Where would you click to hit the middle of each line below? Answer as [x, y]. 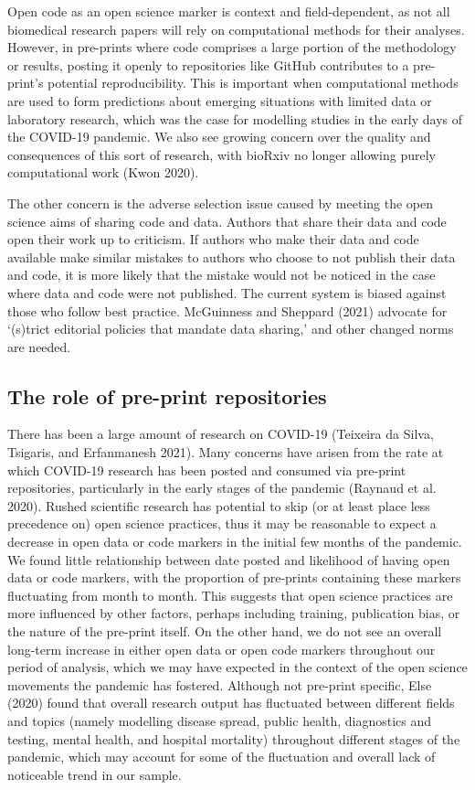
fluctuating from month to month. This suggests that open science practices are [230, 595]
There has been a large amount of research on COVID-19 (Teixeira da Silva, [221, 434]
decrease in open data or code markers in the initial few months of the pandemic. [235, 542]
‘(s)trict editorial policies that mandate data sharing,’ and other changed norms [231, 329]
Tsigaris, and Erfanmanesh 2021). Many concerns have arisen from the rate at [226, 452]
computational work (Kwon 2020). [103, 172]
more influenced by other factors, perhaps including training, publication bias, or [234, 613]
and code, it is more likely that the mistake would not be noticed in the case [222, 275]
